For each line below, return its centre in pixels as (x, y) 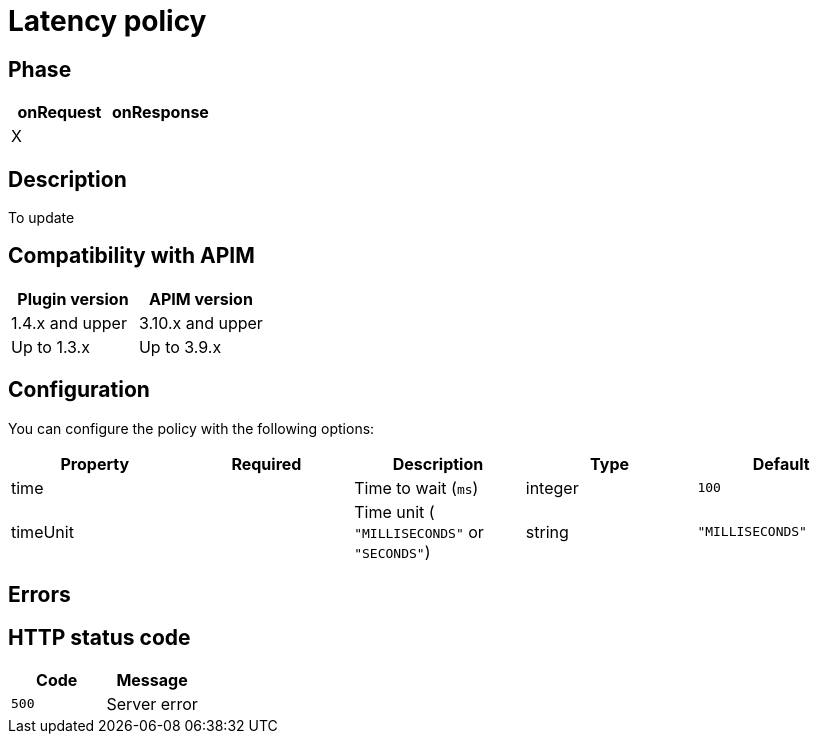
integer (552, 487)
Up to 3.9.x (180, 346)
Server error (152, 703)
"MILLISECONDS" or (419, 531)
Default (781, 463)
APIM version (200, 298)
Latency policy (107, 21)
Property (95, 463)
